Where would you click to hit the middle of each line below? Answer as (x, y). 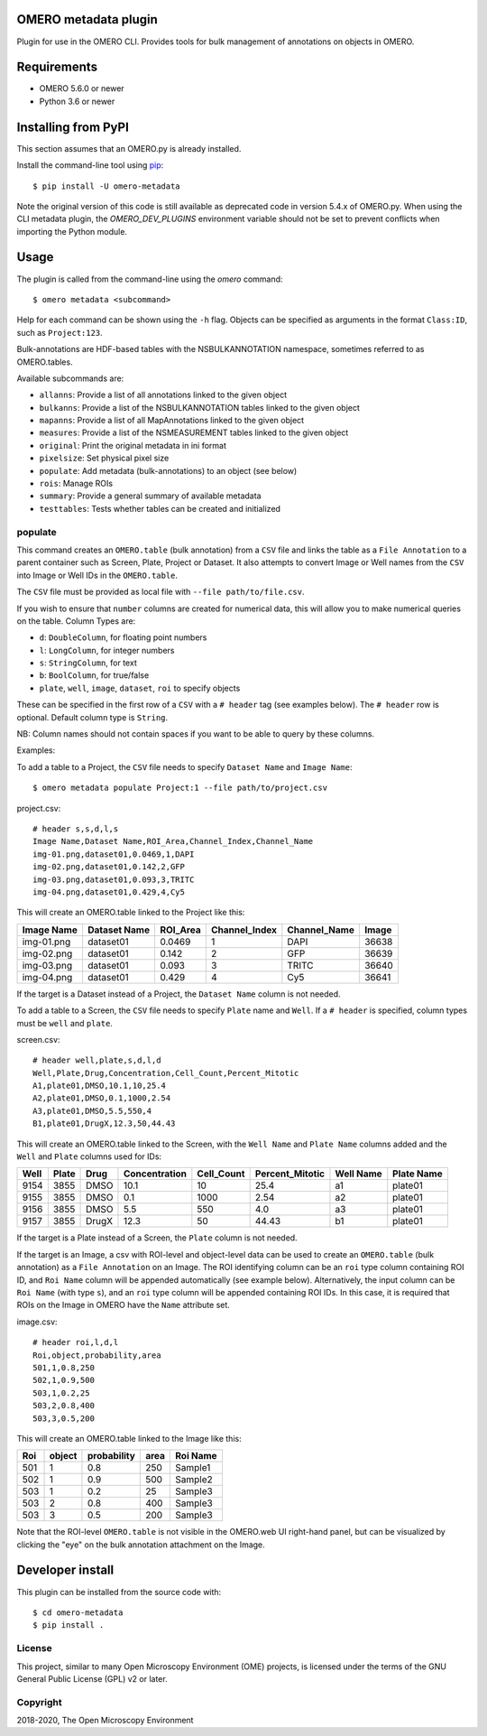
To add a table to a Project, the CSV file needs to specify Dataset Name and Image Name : (184, 766)
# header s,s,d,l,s (76, 829)
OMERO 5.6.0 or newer (82, 88)
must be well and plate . (64, 1023)
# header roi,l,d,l (76, 1342)
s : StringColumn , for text (88, 663)
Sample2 (194, 1480)
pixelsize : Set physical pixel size (104, 458)
